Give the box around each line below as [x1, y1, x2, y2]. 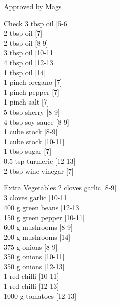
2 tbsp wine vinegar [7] [4, 165, 74, 176]
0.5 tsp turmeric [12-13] [4, 155, 76, 166]
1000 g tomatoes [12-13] [4, 290, 77, 301]
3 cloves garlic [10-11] [4, 192, 69, 202]
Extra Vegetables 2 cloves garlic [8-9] [4, 182, 117, 193]
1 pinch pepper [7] [4, 86, 59, 97]
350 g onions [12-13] [4, 261, 65, 271]
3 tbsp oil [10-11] [4, 47, 55, 58]
